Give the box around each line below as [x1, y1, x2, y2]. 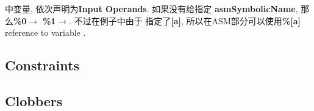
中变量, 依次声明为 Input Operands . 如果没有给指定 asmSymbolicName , [5, 2, 298, 15]
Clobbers [5, 91, 63, 110]
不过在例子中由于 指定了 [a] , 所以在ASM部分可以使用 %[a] [74, 14, 301, 27]
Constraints [5, 56, 79, 75]
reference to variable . [5, 26, 86, 39]
